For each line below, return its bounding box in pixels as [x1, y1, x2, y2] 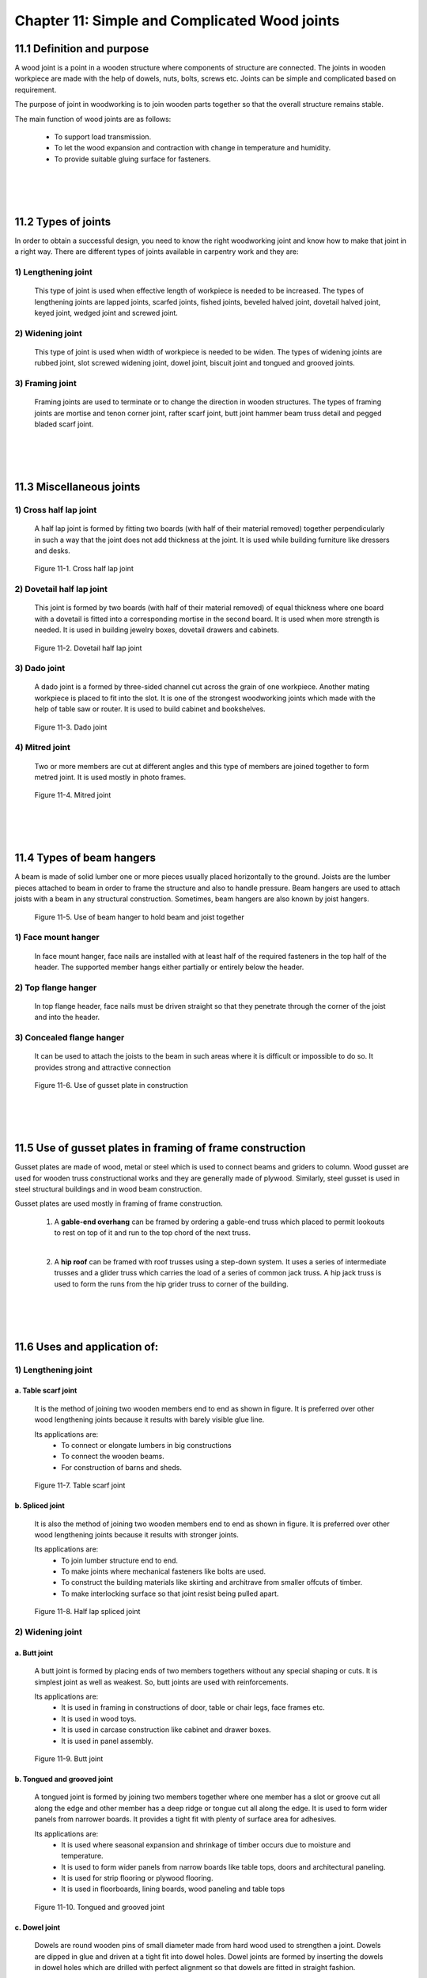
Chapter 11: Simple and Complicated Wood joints [14, 12, 340, 29]
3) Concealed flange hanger [14, 1033, 125, 1044]
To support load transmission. [54, 132, 152, 142]
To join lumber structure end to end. [61, 1555, 178, 1565]
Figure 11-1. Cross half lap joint [34, 564, 134, 574]
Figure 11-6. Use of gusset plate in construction [34, 1081, 189, 1090]
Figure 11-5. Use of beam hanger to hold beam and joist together [34, 912, 244, 922]
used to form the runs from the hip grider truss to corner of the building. [54, 1279, 289, 1289]
